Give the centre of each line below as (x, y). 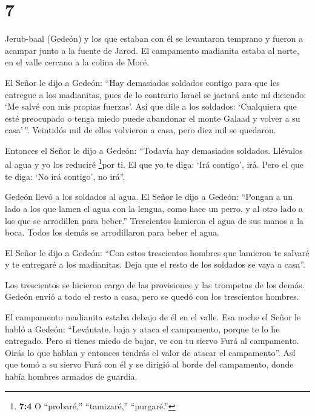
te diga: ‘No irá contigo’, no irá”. (65, 176)
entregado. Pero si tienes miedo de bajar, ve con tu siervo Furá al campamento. (152, 341)
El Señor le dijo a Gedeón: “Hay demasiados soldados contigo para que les (142, 82)
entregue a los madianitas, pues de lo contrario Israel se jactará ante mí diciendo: (156, 94)
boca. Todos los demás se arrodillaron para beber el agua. (112, 232)
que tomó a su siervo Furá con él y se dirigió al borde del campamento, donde (149, 364)
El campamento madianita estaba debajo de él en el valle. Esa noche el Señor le (153, 317)
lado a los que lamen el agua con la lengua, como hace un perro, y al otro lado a (154, 208)
